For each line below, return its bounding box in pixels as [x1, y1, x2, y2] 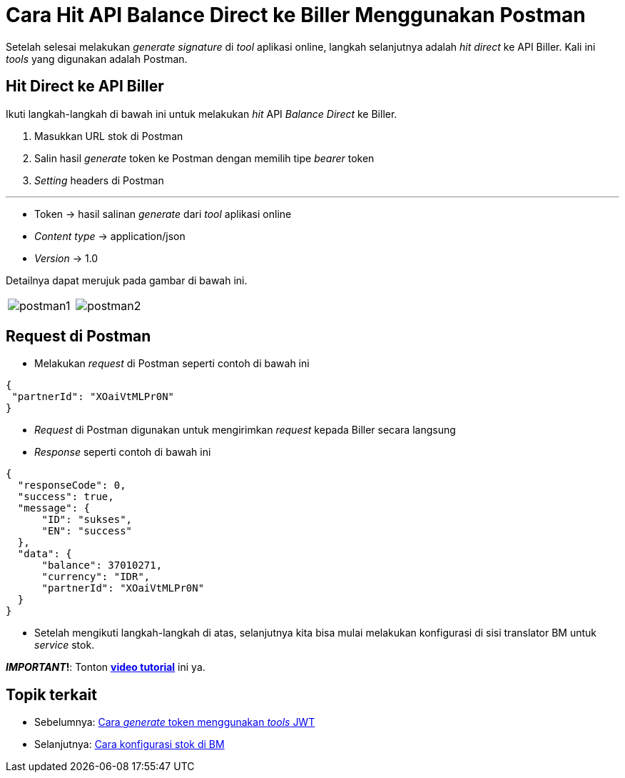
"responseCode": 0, [17, 479, 126, 492]
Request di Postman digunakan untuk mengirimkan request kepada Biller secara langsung [34, 424, 456, 437]
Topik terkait [6, 685, 97, 704]
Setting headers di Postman [34, 174, 164, 186]
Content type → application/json [34, 229, 186, 242]
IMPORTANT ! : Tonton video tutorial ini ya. [6, 661, 205, 674]
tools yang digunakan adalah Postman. [6, 52, 188, 65]
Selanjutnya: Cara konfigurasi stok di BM [34, 738, 225, 751]
